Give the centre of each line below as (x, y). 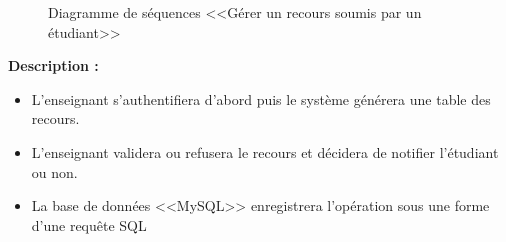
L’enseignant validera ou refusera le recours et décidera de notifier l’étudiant (265, 151)
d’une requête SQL (89, 224)
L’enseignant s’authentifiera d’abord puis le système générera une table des (261, 98)
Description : (53, 65)
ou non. (54, 171)
